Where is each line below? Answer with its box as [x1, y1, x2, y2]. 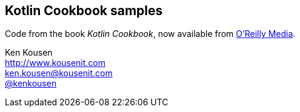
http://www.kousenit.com [5, 58, 106, 68]
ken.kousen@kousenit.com [5, 68, 113, 79]
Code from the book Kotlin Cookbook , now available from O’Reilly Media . [5, 28, 296, 39]
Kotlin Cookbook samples [5, 3, 163, 18]
